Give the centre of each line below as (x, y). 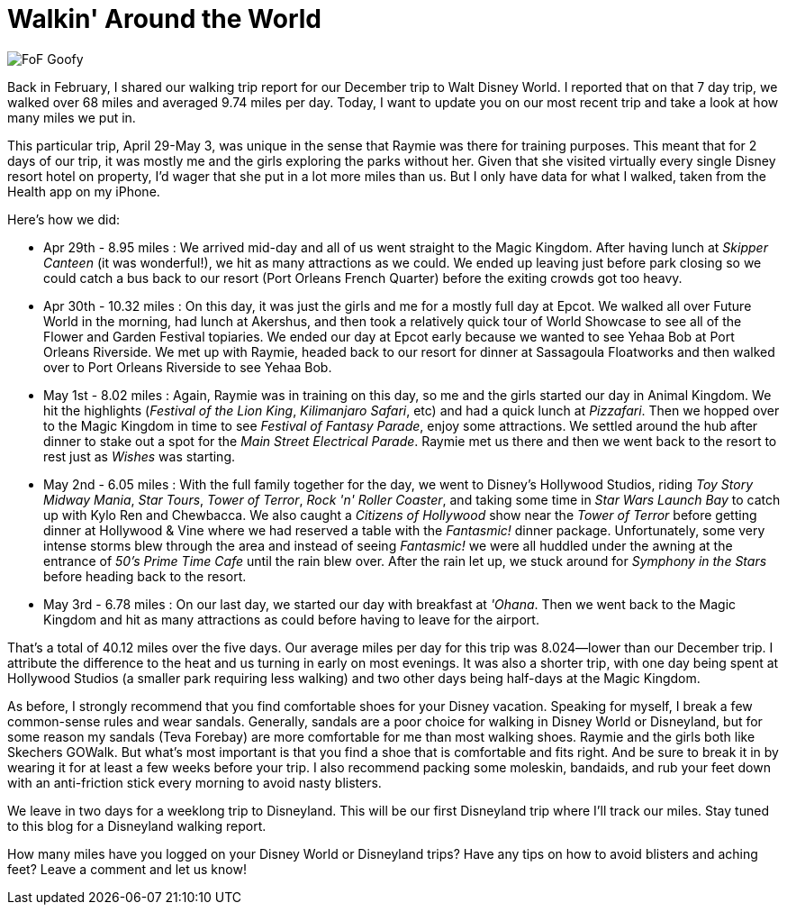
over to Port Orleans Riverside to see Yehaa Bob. (188, 367)
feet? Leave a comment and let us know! (127, 869)
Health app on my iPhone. (84, 191)
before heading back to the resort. (145, 576)
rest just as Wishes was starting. (140, 456)
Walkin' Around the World (164, 19)
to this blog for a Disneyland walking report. (137, 825)
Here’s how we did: (64, 219)
